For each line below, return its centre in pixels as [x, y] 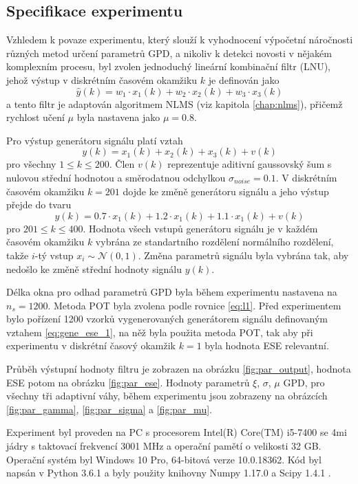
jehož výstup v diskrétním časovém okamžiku [102, 79]
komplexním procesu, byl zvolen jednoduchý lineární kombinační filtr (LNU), [169, 66]
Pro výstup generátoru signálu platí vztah [95, 140]
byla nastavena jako [118, 117]
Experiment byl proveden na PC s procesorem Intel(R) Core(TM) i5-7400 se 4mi [177, 432]
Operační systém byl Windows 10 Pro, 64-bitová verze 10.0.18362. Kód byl [164, 459]
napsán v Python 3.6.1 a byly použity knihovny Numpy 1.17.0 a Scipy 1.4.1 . [169, 473]
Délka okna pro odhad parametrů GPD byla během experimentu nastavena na [172, 292]
